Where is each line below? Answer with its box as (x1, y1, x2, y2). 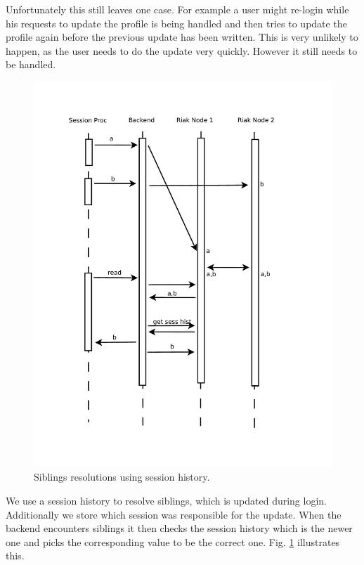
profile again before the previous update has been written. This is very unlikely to (6, 30, 358, 44)
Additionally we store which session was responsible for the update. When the (6, 507, 342, 521)
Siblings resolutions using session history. (34, 469, 210, 484)
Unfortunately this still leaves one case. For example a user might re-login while (6, 2, 349, 16)
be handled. (6, 57, 56, 72)
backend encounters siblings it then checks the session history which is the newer (6, 521, 353, 535)
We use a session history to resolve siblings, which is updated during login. (6, 493, 327, 508)
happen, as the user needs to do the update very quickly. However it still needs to (6, 43, 358, 58)
